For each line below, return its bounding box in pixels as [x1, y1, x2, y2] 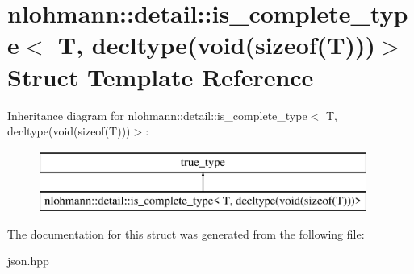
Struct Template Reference [7, 60, 314, 93]
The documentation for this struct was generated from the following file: [7, 225, 365, 242]
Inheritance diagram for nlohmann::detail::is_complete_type [7, 106, 307, 123]
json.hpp [7, 252, 49, 269]
